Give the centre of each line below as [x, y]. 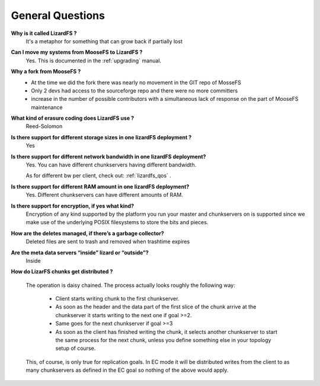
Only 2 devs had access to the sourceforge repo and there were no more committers [135, 90]
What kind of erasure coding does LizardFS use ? [73, 118]
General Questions [58, 15]
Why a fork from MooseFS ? [46, 72]
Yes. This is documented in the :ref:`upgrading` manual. [94, 60]
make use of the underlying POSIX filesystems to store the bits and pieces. [117, 222]
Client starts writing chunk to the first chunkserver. [117, 299]
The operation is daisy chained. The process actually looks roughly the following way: [130, 285]
